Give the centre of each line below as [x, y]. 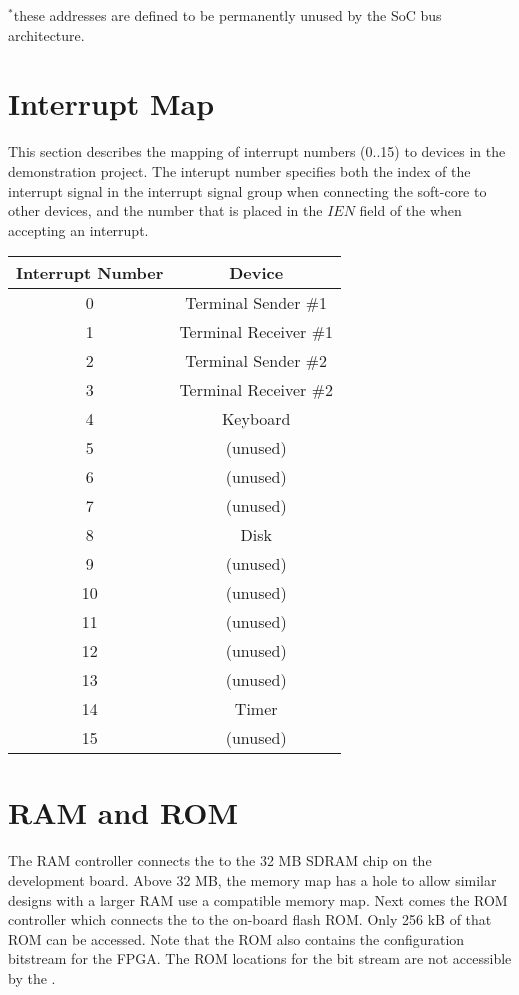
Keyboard [256, 419]
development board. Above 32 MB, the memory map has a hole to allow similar [252, 880]
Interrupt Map [111, 103]
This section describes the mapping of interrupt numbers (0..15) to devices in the [257, 151]
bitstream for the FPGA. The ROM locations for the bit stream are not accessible [260, 958]
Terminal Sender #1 [256, 303]
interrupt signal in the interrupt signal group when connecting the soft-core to [247, 190]
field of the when [410, 210]
